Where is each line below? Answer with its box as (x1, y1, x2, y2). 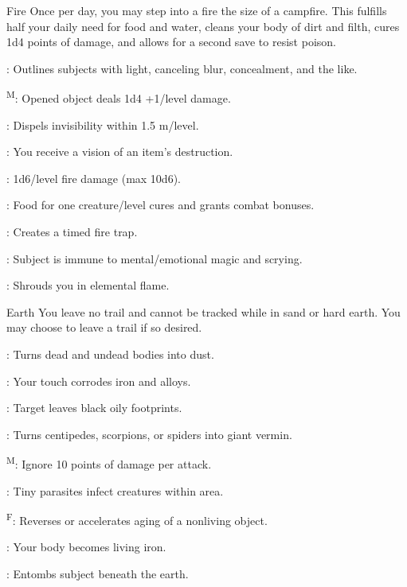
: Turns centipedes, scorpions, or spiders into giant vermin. (6, 426, 292, 442)
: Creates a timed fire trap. (6, 224, 138, 239)
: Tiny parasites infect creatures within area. (6, 482, 224, 499)
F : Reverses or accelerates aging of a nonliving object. (6, 510, 268, 528)
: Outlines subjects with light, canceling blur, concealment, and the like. (6, 60, 358, 76)
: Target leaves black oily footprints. (6, 399, 182, 416)
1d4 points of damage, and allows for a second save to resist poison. (6, 33, 336, 50)
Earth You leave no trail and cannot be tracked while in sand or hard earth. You (6, 303, 401, 320)
